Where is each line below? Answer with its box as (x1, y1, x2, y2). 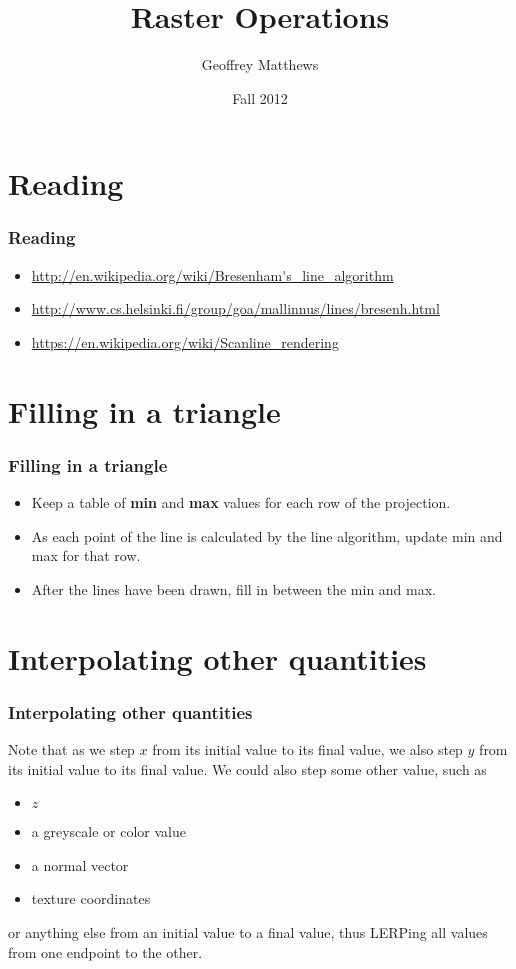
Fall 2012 (232, 87, 288, 108)
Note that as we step (8, 739, 135, 760)
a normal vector (31, 854, 129, 875)
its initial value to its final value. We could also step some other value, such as (8, 758, 487, 779)
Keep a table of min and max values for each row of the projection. (31, 492, 451, 513)
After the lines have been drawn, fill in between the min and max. (31, 578, 437, 599)
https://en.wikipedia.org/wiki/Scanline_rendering (31, 331, 339, 352)
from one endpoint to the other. (8, 941, 203, 962)
